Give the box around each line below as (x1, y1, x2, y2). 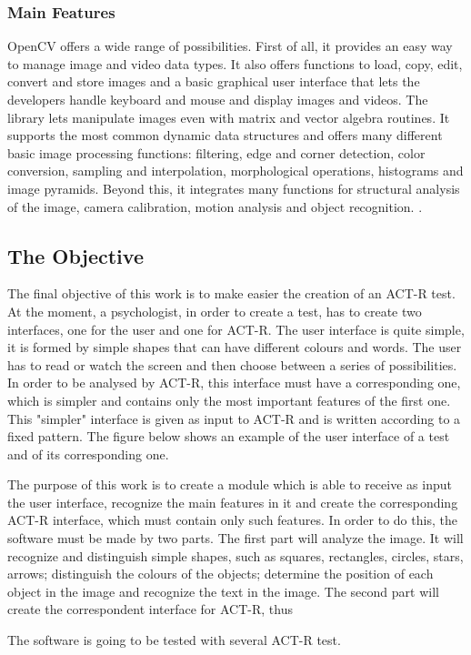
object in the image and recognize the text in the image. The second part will (7, 581, 439, 600)
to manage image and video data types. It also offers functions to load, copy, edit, (7, 54, 463, 73)
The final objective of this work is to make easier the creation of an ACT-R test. (7, 284, 456, 303)
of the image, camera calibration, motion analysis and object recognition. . (7, 196, 423, 216)
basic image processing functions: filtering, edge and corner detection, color (7, 143, 426, 162)
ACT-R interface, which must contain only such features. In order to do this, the (7, 510, 457, 529)
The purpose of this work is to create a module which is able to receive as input (7, 475, 452, 494)
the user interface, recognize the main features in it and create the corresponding (7, 492, 458, 511)
